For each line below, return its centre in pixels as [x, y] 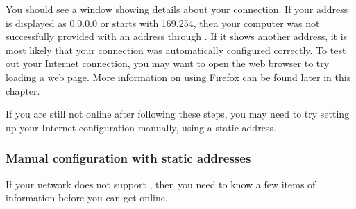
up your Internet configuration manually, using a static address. [141, 127]
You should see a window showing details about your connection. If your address [177, 9]
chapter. [23, 90]
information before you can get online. [87, 198]
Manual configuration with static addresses [128, 158]
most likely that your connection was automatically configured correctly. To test [176, 49]
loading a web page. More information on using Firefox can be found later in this [178, 76]
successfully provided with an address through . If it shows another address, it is [177, 36]
